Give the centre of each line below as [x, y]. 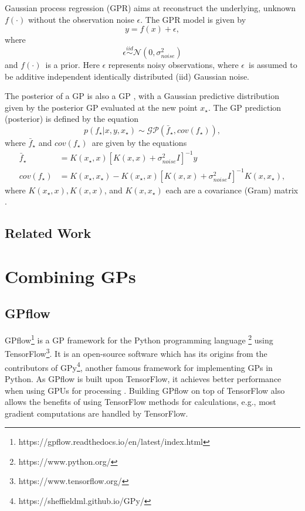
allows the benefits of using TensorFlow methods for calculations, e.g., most [140, 402]
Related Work [48, 233]
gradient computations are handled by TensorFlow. [96, 413]
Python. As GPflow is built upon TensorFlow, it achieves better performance [143, 378]
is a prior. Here [72, 64]
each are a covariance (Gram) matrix [232, 190]
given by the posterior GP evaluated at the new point [101, 107]
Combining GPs [70, 276]
